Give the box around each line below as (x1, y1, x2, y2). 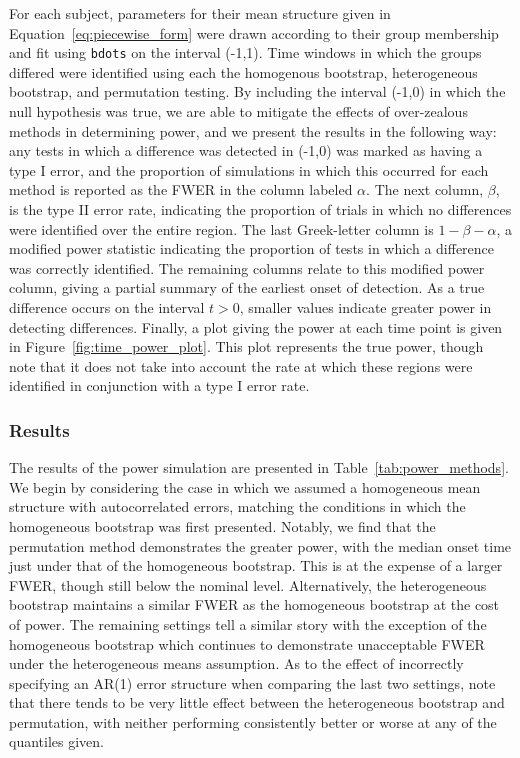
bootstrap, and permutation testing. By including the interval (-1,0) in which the (9, 81, 506, 102)
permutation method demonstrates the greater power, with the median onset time (9, 535, 512, 556)
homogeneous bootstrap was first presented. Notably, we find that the (9, 515, 436, 536)
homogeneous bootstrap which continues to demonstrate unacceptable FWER (9, 633, 485, 654)
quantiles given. (9, 731, 104, 752)
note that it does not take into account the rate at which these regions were (9, 355, 473, 376)
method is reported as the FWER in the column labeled (9, 179, 353, 200)
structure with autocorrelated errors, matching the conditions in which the (9, 496, 466, 517)
